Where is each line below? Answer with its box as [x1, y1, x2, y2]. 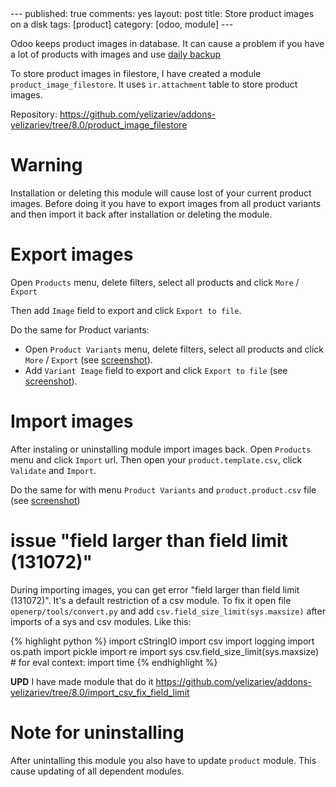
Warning [10, 154, 83, 177]
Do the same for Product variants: [10, 323, 150, 336]
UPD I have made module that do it [10, 675, 154, 687]
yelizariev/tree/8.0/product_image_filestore [10, 119, 188, 131]
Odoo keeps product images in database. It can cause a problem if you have [10, 38, 325, 49]
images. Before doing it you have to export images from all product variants [10, 197, 322, 209]
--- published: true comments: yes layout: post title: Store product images [10, 8, 315, 19]
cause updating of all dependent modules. [10, 765, 185, 777]
